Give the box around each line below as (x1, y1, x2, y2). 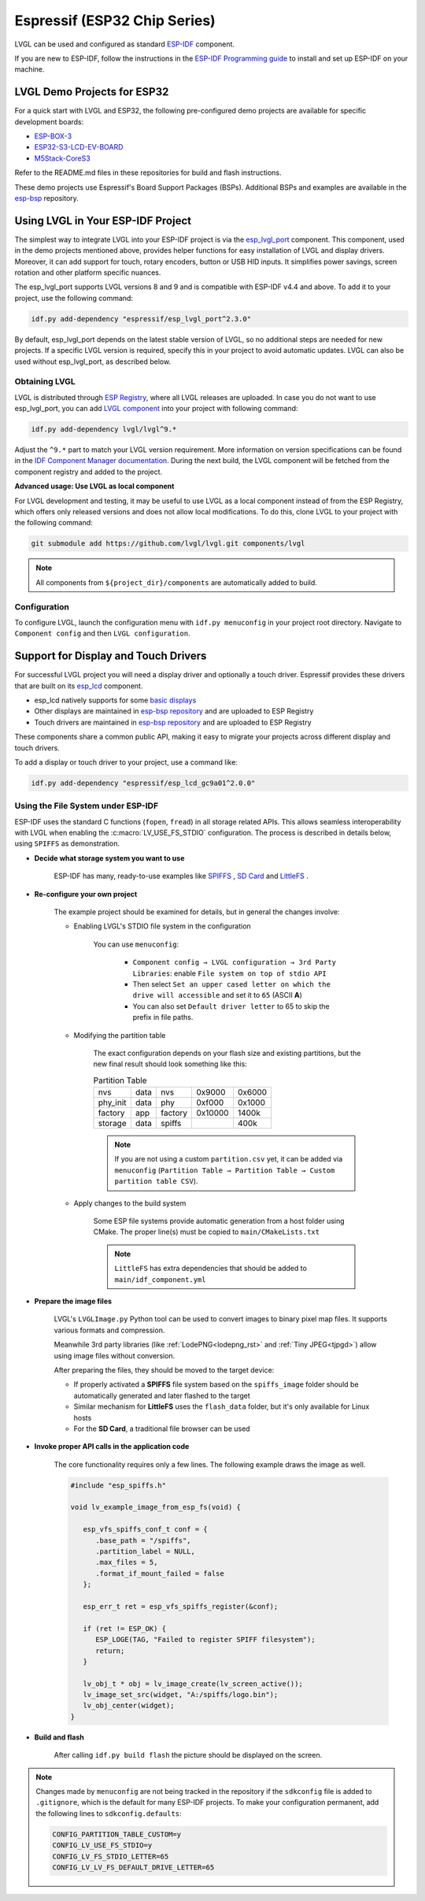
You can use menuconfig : (93, 939, 179, 949)
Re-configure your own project (34, 889, 138, 899)
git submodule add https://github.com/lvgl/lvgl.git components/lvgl (31, 539, 305, 548)
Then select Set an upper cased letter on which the (132, 979, 331, 988)
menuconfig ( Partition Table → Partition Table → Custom (114, 1165, 335, 1175)
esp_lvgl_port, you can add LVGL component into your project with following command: (14, 404, 298, 413)
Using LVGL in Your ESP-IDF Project (14, 213, 192, 228)
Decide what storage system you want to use (34, 853, 185, 862)
